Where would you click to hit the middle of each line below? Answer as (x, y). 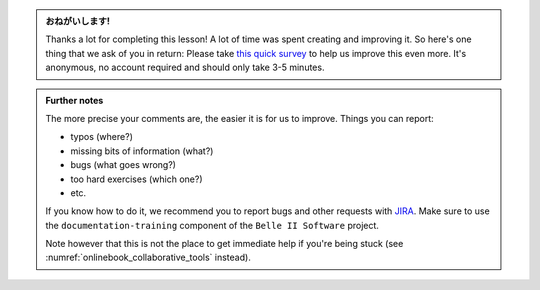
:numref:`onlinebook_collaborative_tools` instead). (148, 257)
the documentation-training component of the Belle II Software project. (212, 225)
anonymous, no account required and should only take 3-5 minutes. (185, 67)
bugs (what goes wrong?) (123, 165)
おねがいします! (77, 21)
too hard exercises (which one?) (137, 179)
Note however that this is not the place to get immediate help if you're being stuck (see (224, 244)
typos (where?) (102, 137)
